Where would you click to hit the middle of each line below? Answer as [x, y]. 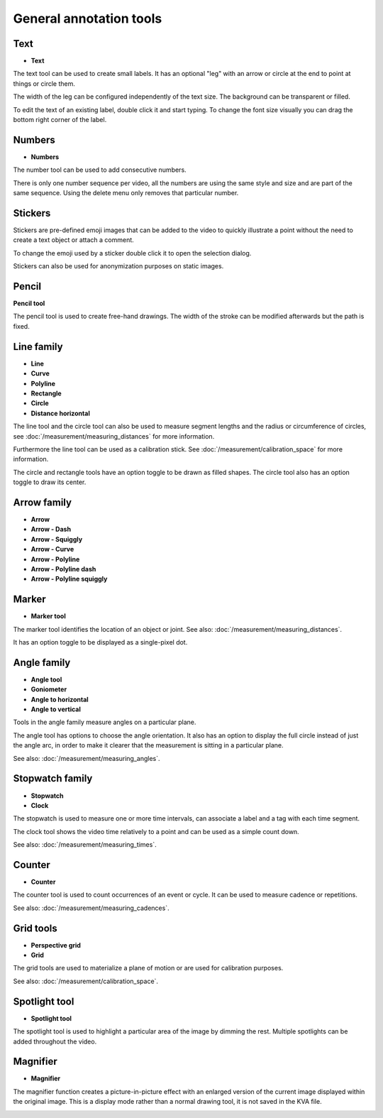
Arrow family [43, 502]
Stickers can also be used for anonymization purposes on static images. [118, 266]
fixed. [21, 326]
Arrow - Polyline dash [63, 569]
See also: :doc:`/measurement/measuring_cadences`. [91, 908]
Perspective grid [56, 945]
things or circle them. [44, 83]
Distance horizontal [60, 413]
